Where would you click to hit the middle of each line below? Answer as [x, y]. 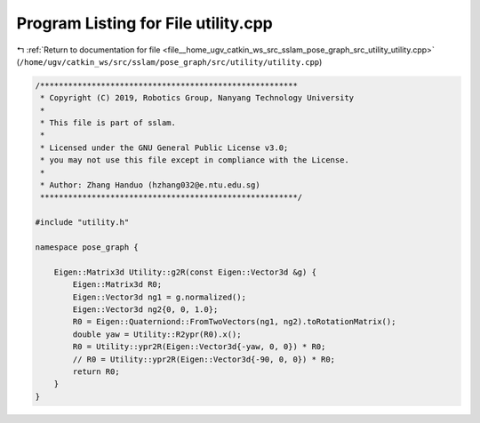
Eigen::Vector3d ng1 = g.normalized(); [159, 297]
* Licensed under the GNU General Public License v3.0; [164, 148]
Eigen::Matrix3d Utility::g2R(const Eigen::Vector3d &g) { [185, 272]
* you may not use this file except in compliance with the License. [195, 160]
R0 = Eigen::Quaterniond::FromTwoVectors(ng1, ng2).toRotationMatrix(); [234, 322]
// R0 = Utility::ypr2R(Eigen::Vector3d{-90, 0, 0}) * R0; [204, 359]
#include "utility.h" [82, 223]
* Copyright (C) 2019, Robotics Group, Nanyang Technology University [197, 98]
